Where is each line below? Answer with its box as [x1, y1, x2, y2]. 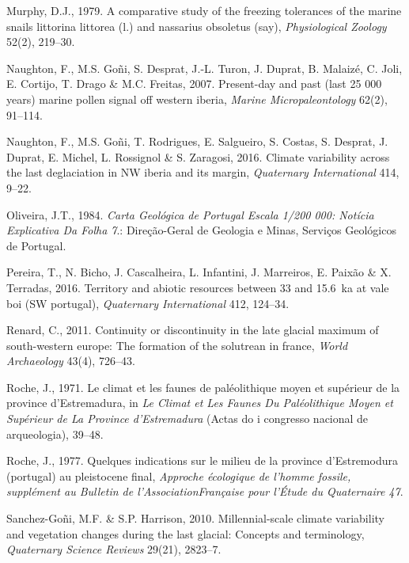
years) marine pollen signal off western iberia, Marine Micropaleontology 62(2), [6, 90, 388, 107]
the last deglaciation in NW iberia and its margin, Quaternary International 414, [6, 164, 400, 181]
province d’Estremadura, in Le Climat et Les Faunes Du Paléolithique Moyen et [6, 394, 393, 411]
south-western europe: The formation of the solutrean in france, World [6, 337, 348, 353]
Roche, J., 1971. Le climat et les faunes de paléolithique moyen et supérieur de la [6, 379, 400, 395]
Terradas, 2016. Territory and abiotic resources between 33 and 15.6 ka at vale [6, 279, 389, 295]
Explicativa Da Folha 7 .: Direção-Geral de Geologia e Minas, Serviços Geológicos [6, 222, 396, 238]
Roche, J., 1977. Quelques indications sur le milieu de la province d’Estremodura [6, 452, 398, 469]
